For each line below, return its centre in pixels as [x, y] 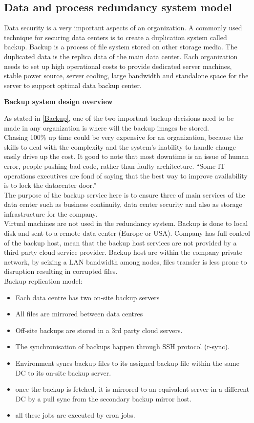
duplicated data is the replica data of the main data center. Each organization [121, 56]
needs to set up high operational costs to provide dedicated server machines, [118, 66]
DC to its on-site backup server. [63, 372]
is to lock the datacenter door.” [50, 185]
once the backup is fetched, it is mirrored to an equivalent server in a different [132, 389]
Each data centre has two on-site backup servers [87, 297]
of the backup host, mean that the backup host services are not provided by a [120, 242]
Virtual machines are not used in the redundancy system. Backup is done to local [126, 223]
